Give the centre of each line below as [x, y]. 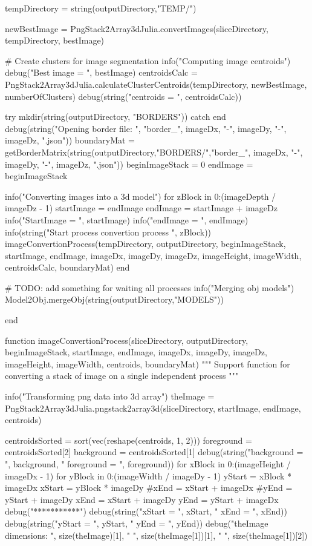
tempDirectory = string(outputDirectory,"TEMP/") [101, 8]
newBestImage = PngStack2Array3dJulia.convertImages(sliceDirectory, [137, 28]
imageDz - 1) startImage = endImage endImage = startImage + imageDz [141, 208]
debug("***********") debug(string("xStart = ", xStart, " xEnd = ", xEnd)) [146, 511]
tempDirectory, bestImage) [55, 40]
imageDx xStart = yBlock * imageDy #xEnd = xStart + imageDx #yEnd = [149, 488]
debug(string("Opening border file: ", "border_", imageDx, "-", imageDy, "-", [146, 128]
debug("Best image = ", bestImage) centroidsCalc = [101, 72]
